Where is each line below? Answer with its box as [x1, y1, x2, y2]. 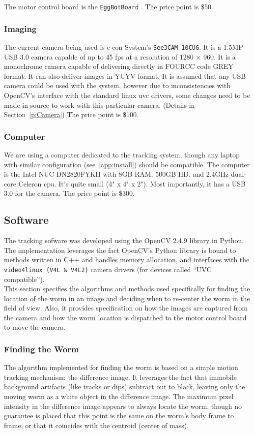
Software [4, 212, 49, 227]
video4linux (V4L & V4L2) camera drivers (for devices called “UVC [4, 264, 212, 274]
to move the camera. [4, 322, 65, 332]
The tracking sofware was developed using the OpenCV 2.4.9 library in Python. [4, 235, 244, 246]
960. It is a [203, 51, 236, 62]
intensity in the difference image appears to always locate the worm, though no [4, 401, 242, 411]
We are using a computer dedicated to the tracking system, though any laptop [4, 149, 240, 159]
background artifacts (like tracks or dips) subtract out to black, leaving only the [4, 381, 245, 392]
